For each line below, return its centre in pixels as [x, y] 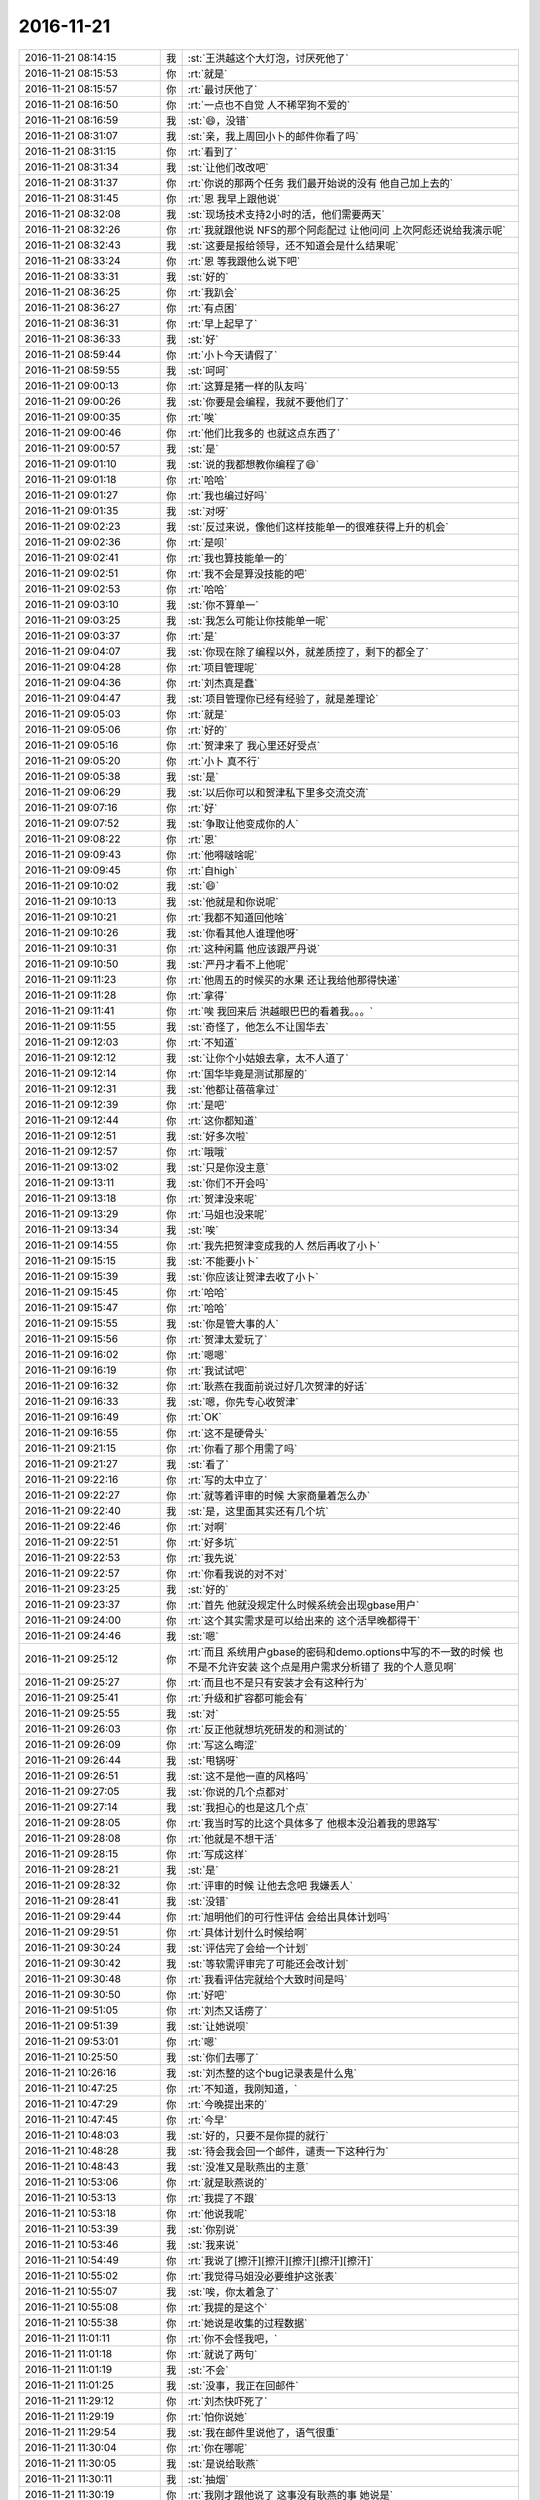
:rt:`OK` [204, 1417]
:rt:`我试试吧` [217, 1370]
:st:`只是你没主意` [228, 1167]
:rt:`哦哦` [207, 1152]
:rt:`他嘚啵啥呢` [222, 855]
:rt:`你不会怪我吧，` [232, 2338]
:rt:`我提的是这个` [227, 2307]
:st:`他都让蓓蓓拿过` [233, 1089]
